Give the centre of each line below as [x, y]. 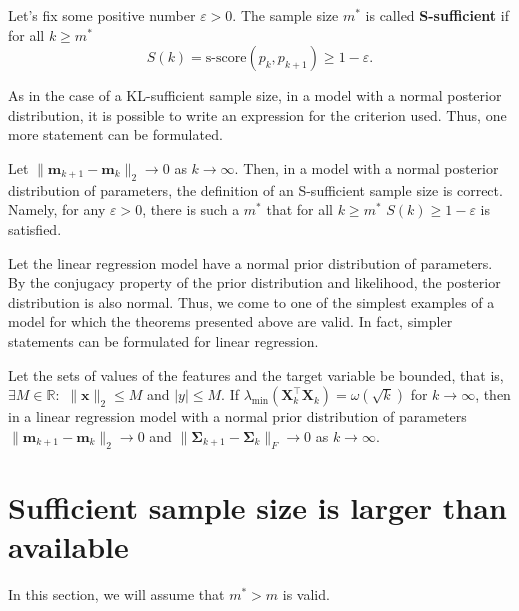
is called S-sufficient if [437, 15]
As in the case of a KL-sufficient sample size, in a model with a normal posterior [255, 95]
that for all [299, 209]
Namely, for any [57, 209]
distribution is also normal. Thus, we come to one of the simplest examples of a [251, 301]
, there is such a [191, 209]
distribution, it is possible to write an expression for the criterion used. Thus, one [257, 114]
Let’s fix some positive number [102, 15]
